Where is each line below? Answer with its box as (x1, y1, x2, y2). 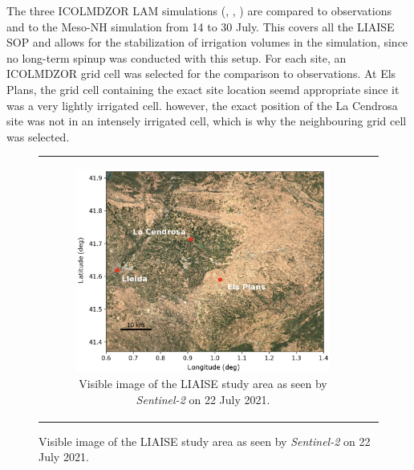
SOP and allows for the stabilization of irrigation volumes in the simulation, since (6, 34, 408, 51)
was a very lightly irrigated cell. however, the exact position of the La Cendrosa (6, 96, 398, 113)
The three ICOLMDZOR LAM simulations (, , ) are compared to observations (6, 2, 392, 18)
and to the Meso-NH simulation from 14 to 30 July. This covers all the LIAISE (6, 18, 395, 35)
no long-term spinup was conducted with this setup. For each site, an (6, 49, 347, 66)
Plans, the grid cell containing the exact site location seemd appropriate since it (6, 80, 400, 97)
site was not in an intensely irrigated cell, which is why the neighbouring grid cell (6, 112, 407, 129)
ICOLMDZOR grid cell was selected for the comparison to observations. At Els (6, 65, 396, 82)
